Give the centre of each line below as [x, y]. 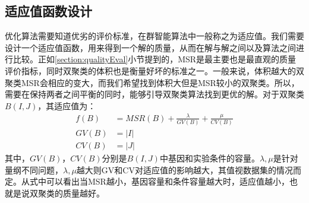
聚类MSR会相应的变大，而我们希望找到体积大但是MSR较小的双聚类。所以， [152, 82]
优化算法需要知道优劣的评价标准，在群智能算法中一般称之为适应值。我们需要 [154, 36]
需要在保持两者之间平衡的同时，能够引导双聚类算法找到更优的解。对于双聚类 [154, 94]
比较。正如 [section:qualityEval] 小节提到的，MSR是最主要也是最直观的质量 [154, 59]
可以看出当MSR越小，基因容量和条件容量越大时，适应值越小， [168, 181]
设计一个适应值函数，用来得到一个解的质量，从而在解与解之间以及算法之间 [150, 47]
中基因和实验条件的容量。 [209, 158]
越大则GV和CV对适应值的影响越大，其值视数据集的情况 [185, 169]
